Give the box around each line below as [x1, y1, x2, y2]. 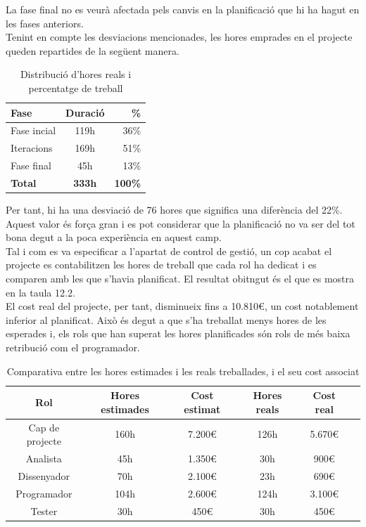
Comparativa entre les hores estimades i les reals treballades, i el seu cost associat [6, 363, 360, 378]
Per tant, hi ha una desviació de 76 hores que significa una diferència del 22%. [6, 202, 343, 217]
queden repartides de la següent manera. [6, 43, 179, 58]
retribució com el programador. [6, 339, 140, 354]
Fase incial [11, 123, 56, 138]
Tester [30, 503, 58, 518]
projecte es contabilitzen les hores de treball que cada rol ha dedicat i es [6, 257, 317, 272]
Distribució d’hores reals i [20, 67, 132, 82]
